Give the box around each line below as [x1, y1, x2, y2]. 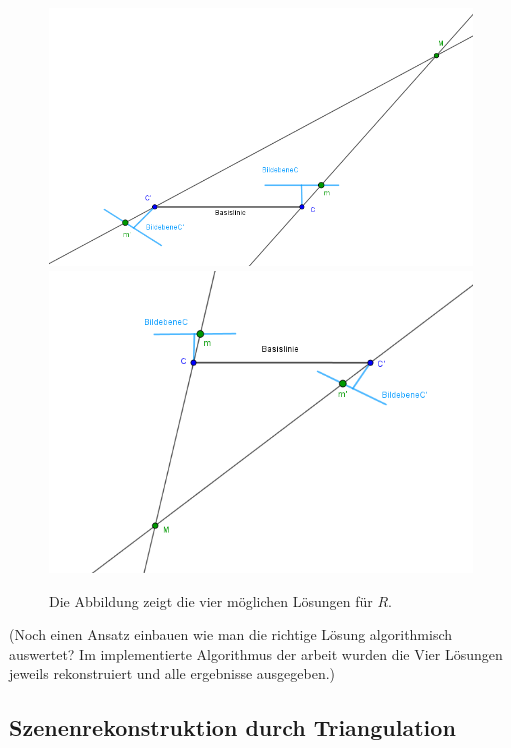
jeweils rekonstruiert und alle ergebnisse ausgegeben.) [9, 663, 336, 684]
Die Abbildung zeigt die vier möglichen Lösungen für [49, 590, 373, 611]
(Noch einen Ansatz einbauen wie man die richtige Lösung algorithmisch [9, 624, 453, 645]
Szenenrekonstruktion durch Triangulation [9, 712, 456, 743]
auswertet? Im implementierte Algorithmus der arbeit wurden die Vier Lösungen [9, 643, 503, 664]
